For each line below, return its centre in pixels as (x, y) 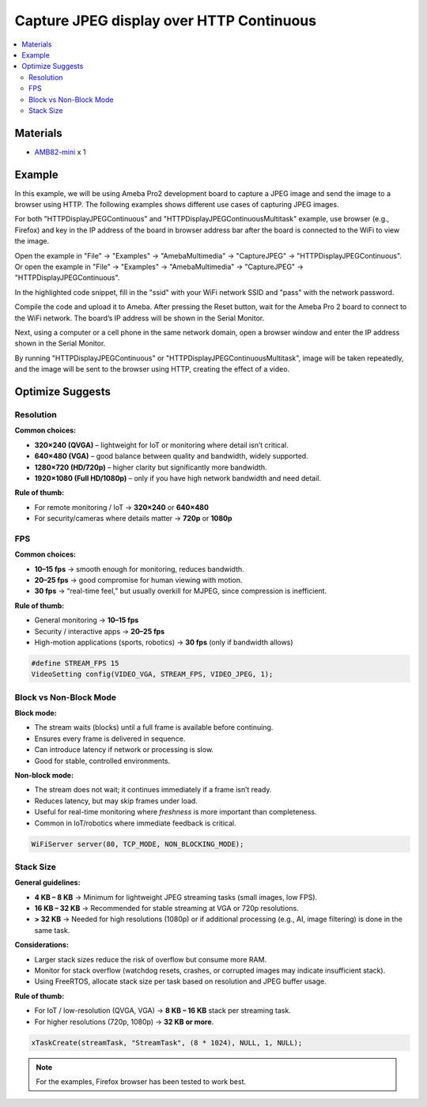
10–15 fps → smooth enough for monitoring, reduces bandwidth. (139, 569)
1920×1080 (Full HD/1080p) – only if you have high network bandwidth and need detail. (178, 478)
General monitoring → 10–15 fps (87, 620)
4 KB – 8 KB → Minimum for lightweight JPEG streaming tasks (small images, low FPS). (176, 897)
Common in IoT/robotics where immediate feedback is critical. (135, 823)
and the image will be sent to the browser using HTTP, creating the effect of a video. (152, 369)
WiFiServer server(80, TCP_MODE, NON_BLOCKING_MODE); (138, 844)
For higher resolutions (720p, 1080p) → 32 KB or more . (124, 1022)
